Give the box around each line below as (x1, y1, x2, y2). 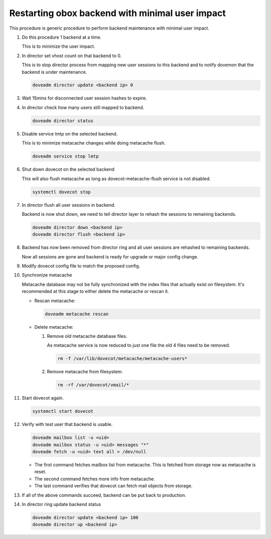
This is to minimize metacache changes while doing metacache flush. (22, 140, 166, 146)
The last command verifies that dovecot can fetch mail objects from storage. (34, 483, 193, 489)
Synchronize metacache (22, 272, 72, 278)
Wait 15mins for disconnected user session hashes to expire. (22, 95, 148, 101)
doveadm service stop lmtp (32, 154, 99, 159)
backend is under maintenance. (22, 69, 87, 75)
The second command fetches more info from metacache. (34, 476, 155, 482)
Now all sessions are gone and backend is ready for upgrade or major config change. (22, 253, 198, 259)
